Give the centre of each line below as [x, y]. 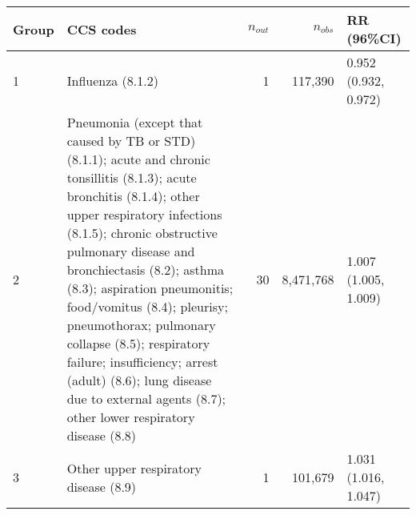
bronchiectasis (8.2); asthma [146, 270]
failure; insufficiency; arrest [142, 362]
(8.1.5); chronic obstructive [142, 233]
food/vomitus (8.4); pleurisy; [147, 306]
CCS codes [102, 29]
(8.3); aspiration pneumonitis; [150, 288]
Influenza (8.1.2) [112, 80]
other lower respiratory [131, 417]
